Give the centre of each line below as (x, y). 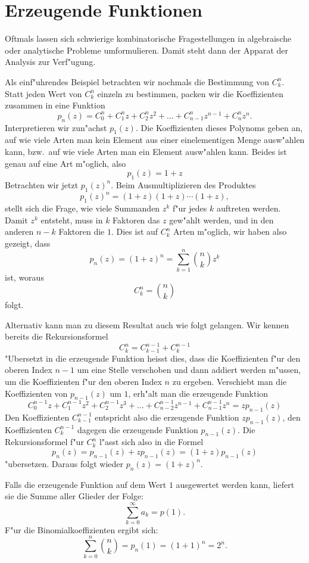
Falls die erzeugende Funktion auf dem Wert (86, 484)
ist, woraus (24, 277)
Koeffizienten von (36, 393)
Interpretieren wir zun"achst (56, 127)
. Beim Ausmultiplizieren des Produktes (183, 184)
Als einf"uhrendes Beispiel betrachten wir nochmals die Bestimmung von (137, 81)
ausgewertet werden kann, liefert (235, 484)
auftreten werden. (249, 208)
